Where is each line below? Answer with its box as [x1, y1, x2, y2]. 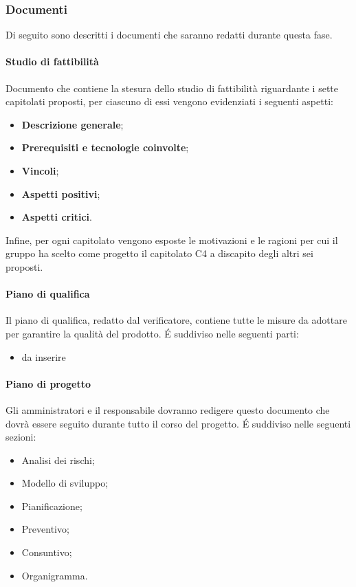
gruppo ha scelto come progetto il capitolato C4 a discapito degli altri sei [5, 246, 313, 261]
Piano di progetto [5, 376, 91, 390]
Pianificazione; [21, 498, 82, 513]
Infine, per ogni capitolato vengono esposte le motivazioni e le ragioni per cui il [5, 232, 338, 247]
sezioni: [5, 430, 36, 444]
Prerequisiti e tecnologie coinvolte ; [21, 140, 189, 155]
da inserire [21, 349, 66, 364]
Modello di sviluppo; [21, 476, 109, 490]
